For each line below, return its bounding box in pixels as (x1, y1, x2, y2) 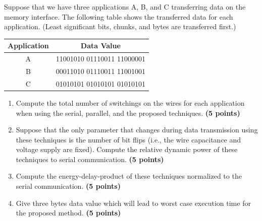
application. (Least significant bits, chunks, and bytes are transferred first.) (4, 21, 236, 32)
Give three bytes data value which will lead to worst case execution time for (16, 197, 251, 208)
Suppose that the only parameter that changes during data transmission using (16, 124, 258, 135)
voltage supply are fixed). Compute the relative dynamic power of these (16, 144, 238, 155)
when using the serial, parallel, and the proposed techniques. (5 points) (16, 107, 240, 118)
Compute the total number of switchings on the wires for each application (16, 97, 245, 108)
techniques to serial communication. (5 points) (16, 154, 164, 164)
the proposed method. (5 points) (16, 207, 121, 218)
